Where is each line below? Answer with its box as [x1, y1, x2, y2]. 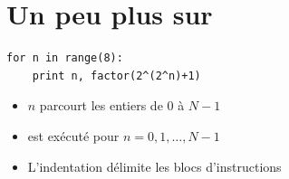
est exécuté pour [27, 126, 120, 145]
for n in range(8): [6, 52, 123, 65]
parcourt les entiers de [39, 96, 163, 115]
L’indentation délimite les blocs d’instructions [27, 156, 282, 175]
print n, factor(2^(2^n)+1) [32, 69, 201, 82]
